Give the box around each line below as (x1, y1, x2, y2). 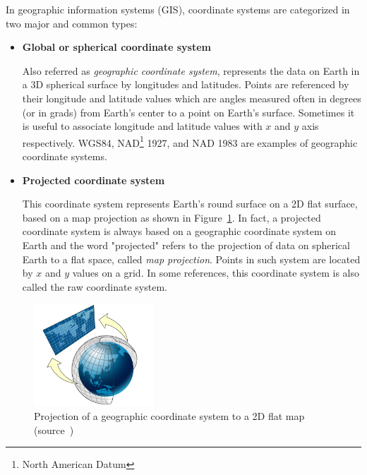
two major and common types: (6, 16, 138, 30)
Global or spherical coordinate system (22, 40, 211, 54)
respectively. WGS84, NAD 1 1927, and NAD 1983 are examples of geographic (22, 133, 358, 150)
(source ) (34, 422, 74, 437)
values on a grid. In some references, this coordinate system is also (72, 265, 360, 280)
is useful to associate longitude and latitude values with (22, 119, 263, 133)
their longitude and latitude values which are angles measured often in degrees (22, 90, 361, 105)
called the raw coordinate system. (22, 279, 167, 294)
